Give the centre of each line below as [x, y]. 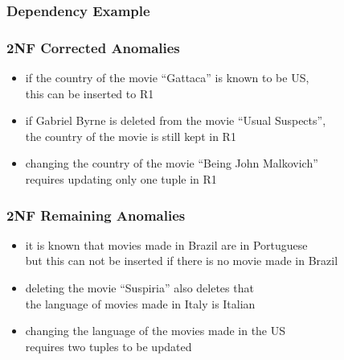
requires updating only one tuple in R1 [121, 179]
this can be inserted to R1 [90, 93]
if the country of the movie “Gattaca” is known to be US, [167, 78]
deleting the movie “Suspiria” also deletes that [139, 288]
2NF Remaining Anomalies [96, 215]
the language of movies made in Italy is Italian [140, 303]
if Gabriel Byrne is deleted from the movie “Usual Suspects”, [176, 120]
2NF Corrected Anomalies [93, 47]
